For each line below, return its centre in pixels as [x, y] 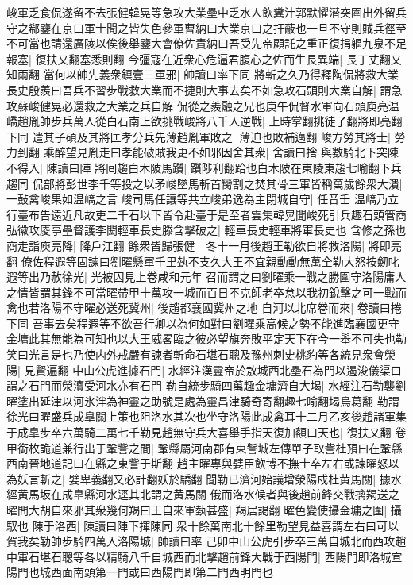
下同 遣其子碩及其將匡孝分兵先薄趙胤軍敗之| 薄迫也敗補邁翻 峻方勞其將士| [199, 136]
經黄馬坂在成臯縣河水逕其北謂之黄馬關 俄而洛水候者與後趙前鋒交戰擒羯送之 [203, 494]
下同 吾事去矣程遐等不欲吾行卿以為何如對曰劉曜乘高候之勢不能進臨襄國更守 [203, 323]
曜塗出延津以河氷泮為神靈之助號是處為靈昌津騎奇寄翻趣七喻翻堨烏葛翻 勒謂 [203, 400]
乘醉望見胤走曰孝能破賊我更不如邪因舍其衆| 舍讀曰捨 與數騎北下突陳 [221, 152]
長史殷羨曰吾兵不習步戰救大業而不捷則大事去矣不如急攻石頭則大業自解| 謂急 [205, 89]
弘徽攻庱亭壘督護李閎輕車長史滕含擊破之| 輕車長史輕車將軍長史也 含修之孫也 [206, 230]
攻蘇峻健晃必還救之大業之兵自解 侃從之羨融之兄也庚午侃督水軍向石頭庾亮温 [203, 105]
